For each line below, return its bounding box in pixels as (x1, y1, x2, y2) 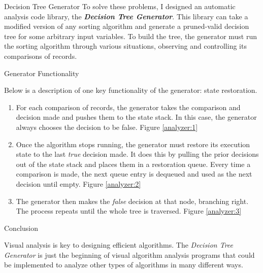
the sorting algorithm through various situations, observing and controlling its (4, 41, 247, 51)
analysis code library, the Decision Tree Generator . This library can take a (4, 11, 248, 21)
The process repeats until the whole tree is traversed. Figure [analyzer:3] (16, 206, 242, 216)
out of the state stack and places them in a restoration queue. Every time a (16, 158, 251, 169)
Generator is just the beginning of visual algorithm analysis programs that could (4, 249, 255, 260)
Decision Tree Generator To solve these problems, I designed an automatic (4, 1, 236, 11)
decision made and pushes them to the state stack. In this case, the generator (16, 112, 257, 122)
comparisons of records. (4, 50, 77, 61)
